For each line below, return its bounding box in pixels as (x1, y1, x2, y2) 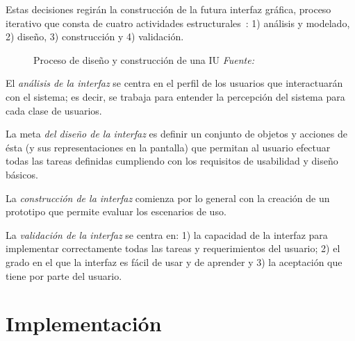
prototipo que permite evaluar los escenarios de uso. (6, 204, 226, 219)
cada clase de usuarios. (6, 103, 102, 117)
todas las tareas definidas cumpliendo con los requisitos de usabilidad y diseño (6, 153, 338, 168)
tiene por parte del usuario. (6, 268, 122, 283)
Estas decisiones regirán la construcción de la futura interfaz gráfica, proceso (6, 2, 331, 16)
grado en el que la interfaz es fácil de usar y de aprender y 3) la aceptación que (6, 254, 342, 269)
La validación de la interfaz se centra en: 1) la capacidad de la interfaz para (6, 227, 328, 242)
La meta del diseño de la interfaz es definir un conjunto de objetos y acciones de (6, 126, 347, 141)
